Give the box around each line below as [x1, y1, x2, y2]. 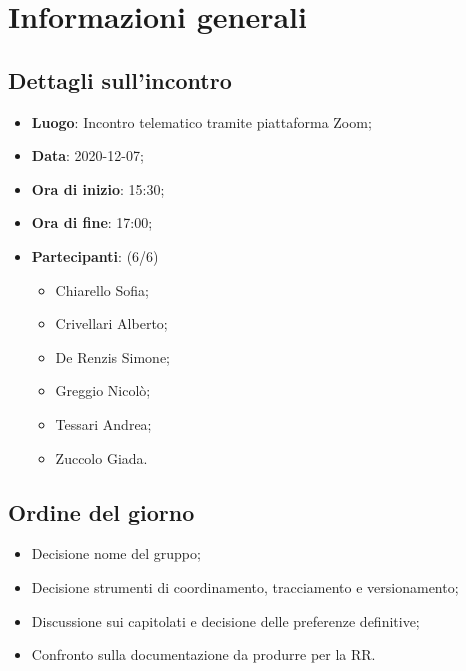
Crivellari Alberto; [55, 313, 168, 334]
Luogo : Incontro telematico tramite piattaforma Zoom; [31, 111, 372, 132]
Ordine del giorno [8, 496, 195, 527]
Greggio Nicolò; [55, 380, 151, 401]
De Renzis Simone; [55, 346, 170, 367]
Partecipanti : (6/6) [31, 245, 159, 266]
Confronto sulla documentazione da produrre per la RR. [31, 644, 376, 665]
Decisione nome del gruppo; [31, 543, 201, 564]
